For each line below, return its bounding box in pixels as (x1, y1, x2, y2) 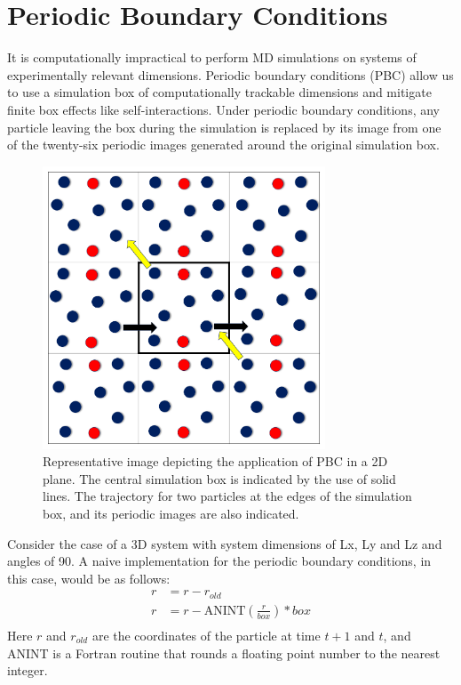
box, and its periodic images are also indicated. (43, 504, 299, 523)
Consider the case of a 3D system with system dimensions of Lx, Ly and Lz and (7, 534, 442, 552)
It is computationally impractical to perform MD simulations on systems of (7, 48, 417, 67)
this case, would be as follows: (7, 568, 171, 587)
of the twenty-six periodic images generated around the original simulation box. (7, 135, 440, 154)
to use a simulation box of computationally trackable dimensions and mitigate (7, 83, 432, 101)
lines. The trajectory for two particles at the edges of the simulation (43, 487, 412, 505)
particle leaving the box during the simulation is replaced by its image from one (7, 117, 441, 136)
